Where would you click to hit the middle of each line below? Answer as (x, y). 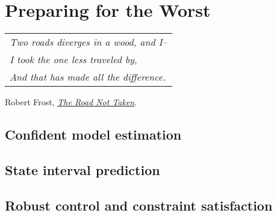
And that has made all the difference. (88, 77)
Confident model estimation (93, 134)
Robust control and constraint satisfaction (139, 205)
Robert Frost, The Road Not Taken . (71, 102)
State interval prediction (82, 169)
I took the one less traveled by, (73, 60)
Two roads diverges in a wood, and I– (89, 42)
